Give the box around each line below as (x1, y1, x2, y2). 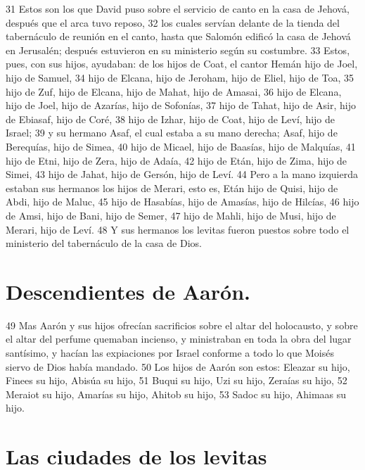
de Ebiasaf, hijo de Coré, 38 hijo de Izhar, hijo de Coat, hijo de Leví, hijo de (6, 111, 335, 126)
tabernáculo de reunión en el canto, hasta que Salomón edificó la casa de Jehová (6, 29, 351, 44)
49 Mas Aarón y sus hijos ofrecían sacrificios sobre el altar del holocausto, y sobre (6, 317, 358, 332)
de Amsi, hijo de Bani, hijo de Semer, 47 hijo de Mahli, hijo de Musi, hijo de (6, 208, 336, 222)
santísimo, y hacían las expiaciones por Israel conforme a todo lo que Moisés (6, 345, 334, 360)
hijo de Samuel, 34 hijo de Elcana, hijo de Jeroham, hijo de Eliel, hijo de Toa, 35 (6, 70, 354, 84)
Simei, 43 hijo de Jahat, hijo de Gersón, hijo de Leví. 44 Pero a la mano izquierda (6, 167, 359, 182)
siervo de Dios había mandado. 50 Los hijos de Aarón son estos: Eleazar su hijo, (6, 359, 350, 374)
